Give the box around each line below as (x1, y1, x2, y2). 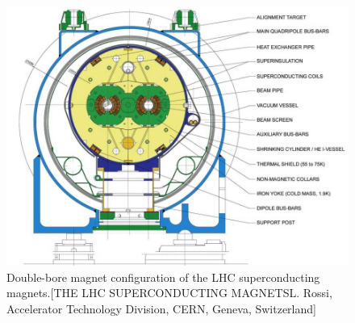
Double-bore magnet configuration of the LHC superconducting (6, 268, 320, 285)
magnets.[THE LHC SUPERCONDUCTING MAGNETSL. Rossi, (6, 284, 332, 301)
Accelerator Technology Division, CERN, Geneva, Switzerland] (6, 300, 316, 317)
